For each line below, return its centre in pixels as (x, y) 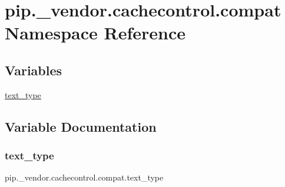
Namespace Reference (95, 33)
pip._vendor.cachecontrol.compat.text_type (84, 177)
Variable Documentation (81, 126)
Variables (34, 70)
